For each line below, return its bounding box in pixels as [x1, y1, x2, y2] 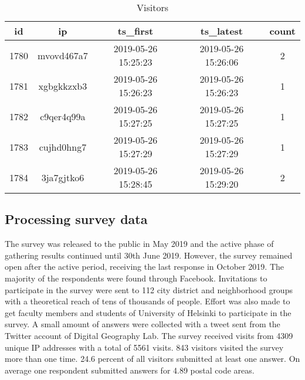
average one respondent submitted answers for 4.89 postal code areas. [5, 364, 255, 376]
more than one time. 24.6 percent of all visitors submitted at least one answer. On [5, 352, 300, 365]
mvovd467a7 [38, 48, 88, 62]
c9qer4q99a [40, 109, 86, 123]
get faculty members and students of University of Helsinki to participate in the [5, 306, 292, 318]
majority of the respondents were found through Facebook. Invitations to [5, 272, 267, 284]
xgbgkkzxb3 [38, 79, 87, 93]
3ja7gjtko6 [41, 170, 84, 184]
